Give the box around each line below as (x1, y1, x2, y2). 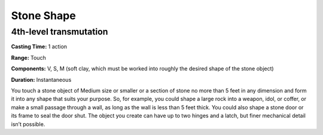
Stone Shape (11, 9, 76, 22)
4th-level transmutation (11, 26, 108, 37)
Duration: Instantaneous (11, 76, 72, 83)
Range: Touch (11, 54, 46, 61)
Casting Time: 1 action (11, 43, 68, 50)
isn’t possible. (11, 120, 45, 128)
